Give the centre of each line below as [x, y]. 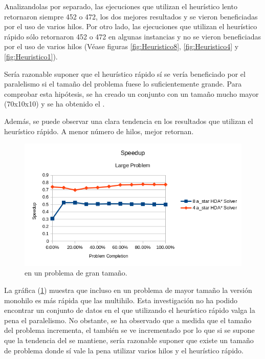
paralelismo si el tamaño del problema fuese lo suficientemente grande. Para [123, 84]
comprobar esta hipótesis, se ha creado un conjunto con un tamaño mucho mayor [131, 93]
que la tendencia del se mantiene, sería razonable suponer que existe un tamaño [129, 340]
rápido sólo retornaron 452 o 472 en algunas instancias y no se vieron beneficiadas [132, 36]
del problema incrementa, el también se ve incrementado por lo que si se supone [129, 330]
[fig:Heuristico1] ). [31, 56]
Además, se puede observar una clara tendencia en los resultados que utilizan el [129, 121]
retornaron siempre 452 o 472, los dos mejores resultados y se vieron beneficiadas [131, 16]
